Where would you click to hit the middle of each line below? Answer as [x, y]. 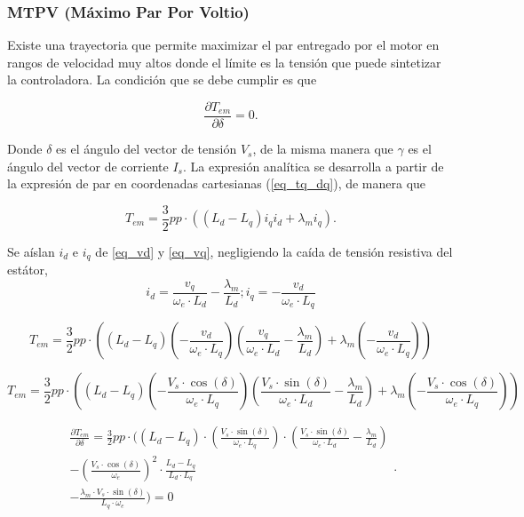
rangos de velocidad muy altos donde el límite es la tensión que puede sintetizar [224, 62]
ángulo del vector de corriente [88, 166]
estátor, [28, 270]
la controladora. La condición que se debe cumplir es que [162, 80]
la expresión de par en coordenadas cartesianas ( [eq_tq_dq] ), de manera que [217, 183]
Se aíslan [31, 251]
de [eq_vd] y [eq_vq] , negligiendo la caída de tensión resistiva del [274, 251]
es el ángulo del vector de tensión [147, 149]
